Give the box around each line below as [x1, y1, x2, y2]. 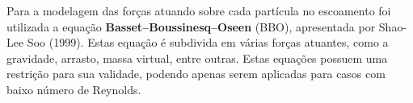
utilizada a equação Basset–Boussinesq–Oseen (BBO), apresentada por [6, 18, 376, 35]
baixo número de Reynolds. [6, 80, 141, 97]
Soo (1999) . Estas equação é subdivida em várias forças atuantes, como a [27, 34, 389, 51]
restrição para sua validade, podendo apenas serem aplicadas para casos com [6, 65, 386, 82]
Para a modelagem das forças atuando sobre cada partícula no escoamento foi [6, 2, 391, 19]
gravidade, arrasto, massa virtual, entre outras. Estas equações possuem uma [6, 49, 388, 66]
